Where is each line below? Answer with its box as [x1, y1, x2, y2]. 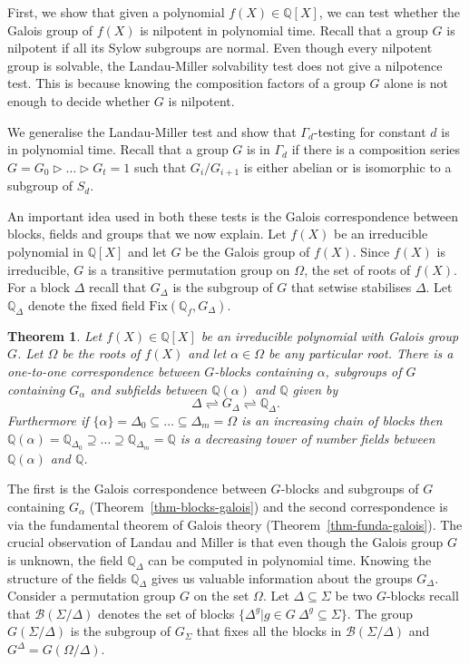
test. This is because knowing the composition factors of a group [7, 73, 366, 93]
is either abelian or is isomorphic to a [243, 157, 452, 176]
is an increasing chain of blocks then [241, 410, 443, 429]
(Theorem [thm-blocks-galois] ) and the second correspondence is [89, 496, 448, 515]
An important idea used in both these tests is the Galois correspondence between [7, 206, 458, 225]
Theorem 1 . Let [7, 326, 103, 345]
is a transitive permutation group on [87, 259, 290, 279]
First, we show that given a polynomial [7, 3, 225, 21]
